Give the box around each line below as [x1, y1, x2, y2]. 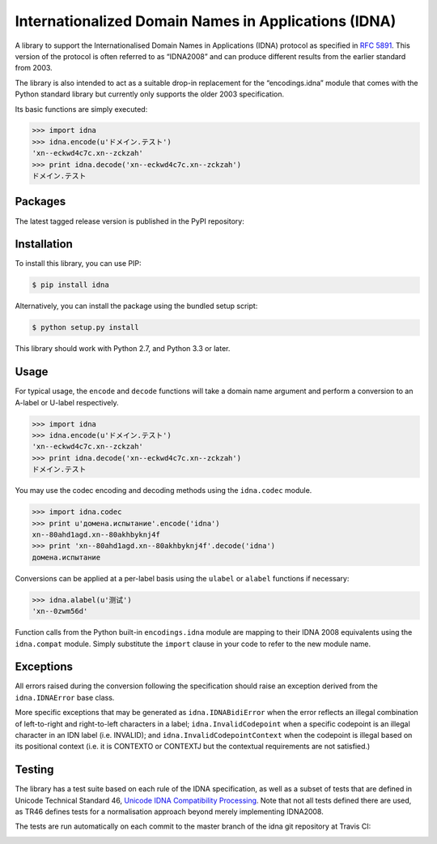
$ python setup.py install [32, 323, 139, 332]
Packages [15, 195, 66, 208]
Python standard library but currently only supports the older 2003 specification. [15, 89, 285, 99]
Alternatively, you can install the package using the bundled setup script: [15, 301, 258, 311]
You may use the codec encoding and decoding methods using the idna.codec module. [15, 486, 312, 495]
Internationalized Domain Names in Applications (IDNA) [15, 12, 397, 30]
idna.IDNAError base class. [15, 692, 115, 702]
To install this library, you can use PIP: [15, 259, 142, 268]
